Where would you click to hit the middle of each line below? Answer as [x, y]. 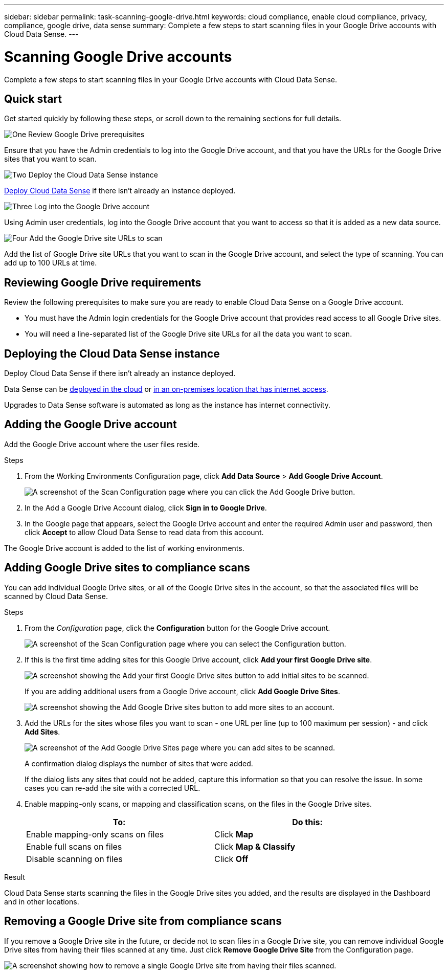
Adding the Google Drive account [91, 425]
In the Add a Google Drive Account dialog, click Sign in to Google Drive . [146, 507]
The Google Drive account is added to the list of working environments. [124, 548]
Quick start [33, 99]
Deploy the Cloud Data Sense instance [93, 175]
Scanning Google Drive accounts [118, 57]
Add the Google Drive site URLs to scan [96, 238]
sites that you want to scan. [50, 159]
